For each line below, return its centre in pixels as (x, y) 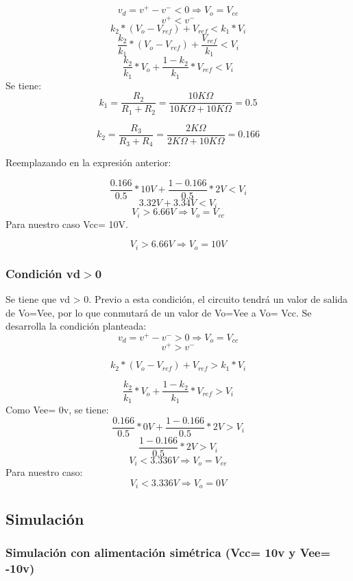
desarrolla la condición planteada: (76, 326)
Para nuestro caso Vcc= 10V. (67, 224)
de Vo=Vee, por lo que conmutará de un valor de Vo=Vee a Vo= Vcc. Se (159, 312)
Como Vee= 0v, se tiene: (57, 409)
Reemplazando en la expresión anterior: (88, 162)
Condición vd (43, 273)
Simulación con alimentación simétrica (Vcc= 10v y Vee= (168, 552)
